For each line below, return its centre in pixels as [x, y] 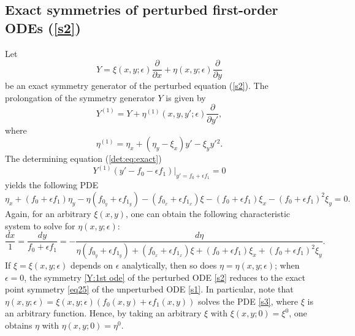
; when [287, 265]
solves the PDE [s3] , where [248, 301]
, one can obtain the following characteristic [208, 213]
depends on [92, 265]
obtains [19, 325]
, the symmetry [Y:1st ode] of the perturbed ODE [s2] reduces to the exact [165, 277]
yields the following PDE [52, 185]
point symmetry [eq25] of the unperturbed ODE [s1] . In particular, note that [149, 289]
